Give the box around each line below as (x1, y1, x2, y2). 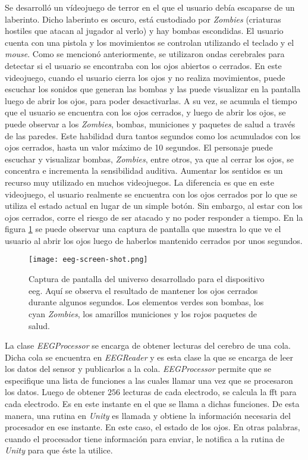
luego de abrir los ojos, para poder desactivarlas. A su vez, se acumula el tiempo (5, 94, 297, 107)
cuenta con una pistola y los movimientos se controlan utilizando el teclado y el (5, 36, 294, 48)
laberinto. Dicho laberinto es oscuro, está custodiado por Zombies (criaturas (5, 12, 281, 25)
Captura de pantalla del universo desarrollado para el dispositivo (29, 273, 265, 285)
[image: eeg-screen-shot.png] (29, 255, 148, 264)
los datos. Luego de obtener (5, 386, 105, 398)
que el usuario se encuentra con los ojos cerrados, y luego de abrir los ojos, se (5, 106, 286, 118)
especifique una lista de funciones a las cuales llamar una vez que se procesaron (5, 374, 293, 386)
